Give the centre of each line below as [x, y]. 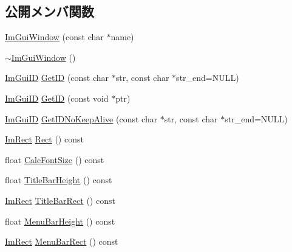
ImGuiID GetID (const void [57, 98]
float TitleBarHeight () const [59, 180]
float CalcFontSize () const [55, 159]
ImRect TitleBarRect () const [60, 200]
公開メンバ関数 [49, 11]
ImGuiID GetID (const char [57, 78]
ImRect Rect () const [44, 139]
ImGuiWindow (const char [54, 37]
